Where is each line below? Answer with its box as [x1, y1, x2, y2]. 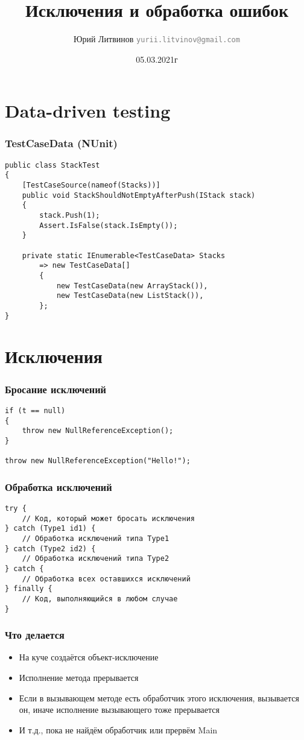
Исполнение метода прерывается [19, 671, 139, 684]
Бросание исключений [5, 381, 107, 396]
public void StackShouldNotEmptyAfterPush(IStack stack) [22, 191, 256, 200]
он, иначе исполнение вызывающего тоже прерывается [19, 703, 220, 716]
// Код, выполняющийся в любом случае [22, 594, 178, 603]
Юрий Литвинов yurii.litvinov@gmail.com [74, 33, 240, 45]
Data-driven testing [5, 98, 171, 123]
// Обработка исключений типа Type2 [22, 554, 169, 563]
